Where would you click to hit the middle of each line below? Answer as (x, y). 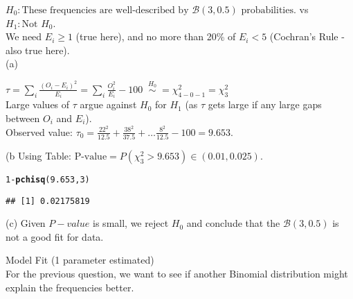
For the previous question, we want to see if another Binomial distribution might (177, 273)
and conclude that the (233, 223)
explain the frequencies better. (70, 287)
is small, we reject (131, 223)
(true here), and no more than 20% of (156, 36)
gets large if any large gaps (265, 104)
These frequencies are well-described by (105, 10)
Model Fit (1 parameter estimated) (80, 260)
